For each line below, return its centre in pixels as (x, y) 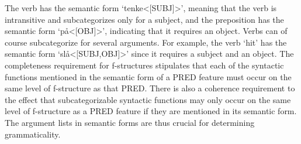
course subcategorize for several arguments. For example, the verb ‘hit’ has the (146, 42)
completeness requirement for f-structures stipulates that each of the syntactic (144, 65)
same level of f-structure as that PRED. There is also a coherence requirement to (150, 88)
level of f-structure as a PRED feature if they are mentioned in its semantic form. (151, 111)
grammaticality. (33, 134)
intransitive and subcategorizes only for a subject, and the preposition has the (144, 19)
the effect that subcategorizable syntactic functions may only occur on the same (148, 99)
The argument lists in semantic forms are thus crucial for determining (130, 122)
